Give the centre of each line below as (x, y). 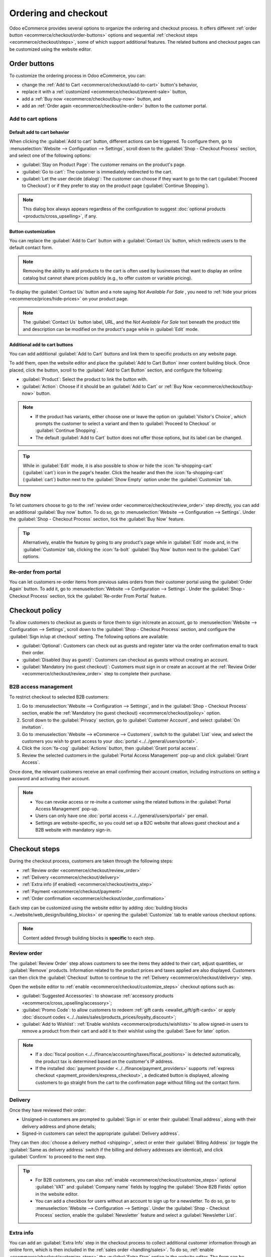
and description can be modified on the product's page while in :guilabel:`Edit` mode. (111, 329)
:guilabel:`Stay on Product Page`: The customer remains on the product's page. (104, 165)
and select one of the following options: (50, 155)
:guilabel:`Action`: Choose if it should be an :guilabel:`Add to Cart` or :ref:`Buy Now (107, 386)
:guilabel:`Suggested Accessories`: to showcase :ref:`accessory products (98, 996)
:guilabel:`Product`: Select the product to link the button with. (85, 379)
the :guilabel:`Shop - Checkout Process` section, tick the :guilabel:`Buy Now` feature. (97, 519)
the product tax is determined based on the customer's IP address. (105, 1061)
